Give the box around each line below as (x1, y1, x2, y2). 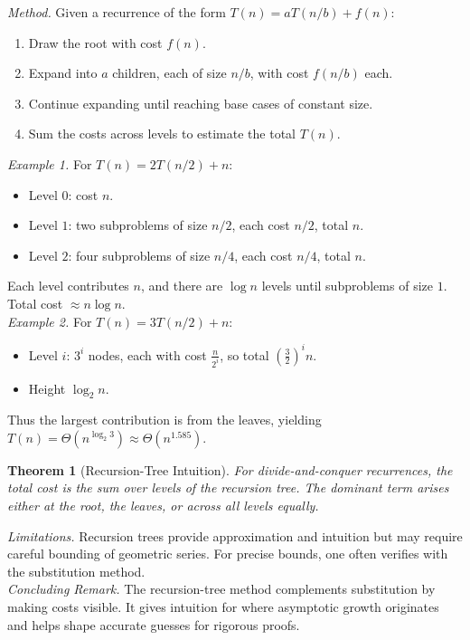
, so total (220, 345, 269, 364)
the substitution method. (7, 561, 146, 580)
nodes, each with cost (88, 345, 207, 364)
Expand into (28, 63, 98, 82)
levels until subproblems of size (261, 276, 433, 295)
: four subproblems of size (68, 245, 211, 264)
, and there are (140, 276, 223, 295)
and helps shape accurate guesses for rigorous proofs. (7, 615, 300, 634)
